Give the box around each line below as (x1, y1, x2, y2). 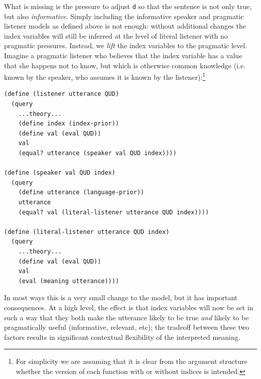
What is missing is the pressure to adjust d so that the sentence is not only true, (4, 1, 252, 11)
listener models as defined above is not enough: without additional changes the (4, 21, 246, 31)
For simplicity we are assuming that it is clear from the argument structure (16, 356, 247, 366)
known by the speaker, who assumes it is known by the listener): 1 (4, 70, 206, 82)
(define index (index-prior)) (18, 120, 119, 128)
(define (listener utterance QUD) (4, 90, 119, 98)
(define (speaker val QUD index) (4, 169, 115, 177)
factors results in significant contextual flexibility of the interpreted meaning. (4, 331, 240, 342)
